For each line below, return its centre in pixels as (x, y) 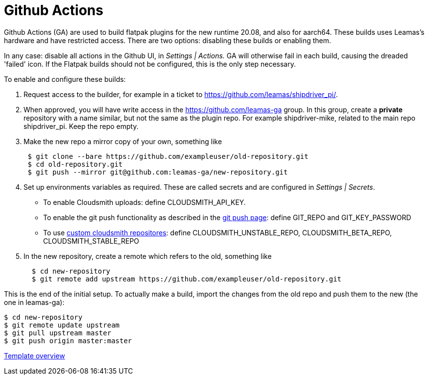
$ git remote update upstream (62, 325)
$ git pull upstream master (58, 333)
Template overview (35, 355)
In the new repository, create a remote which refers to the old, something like (148, 256)
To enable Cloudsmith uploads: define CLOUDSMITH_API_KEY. (144, 202)
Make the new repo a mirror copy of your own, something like (123, 141)
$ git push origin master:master (68, 341)
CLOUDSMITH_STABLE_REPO (91, 241)
